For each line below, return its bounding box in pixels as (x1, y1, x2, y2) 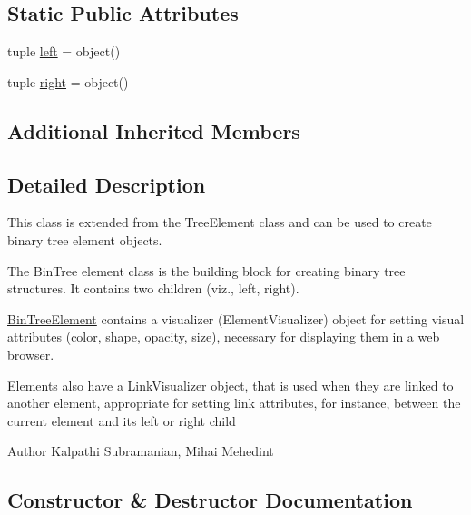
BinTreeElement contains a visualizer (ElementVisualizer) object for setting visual (7, 309, 465, 328)
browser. (7, 344, 54, 363)
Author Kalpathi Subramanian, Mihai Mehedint (7, 441, 274, 461)
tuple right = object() (7, 72, 129, 91)
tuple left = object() (7, 42, 121, 61)
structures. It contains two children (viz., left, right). (7, 279, 299, 298)
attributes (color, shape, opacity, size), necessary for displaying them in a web (7, 327, 440, 346)
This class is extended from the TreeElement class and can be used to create (7, 213, 432, 232)
